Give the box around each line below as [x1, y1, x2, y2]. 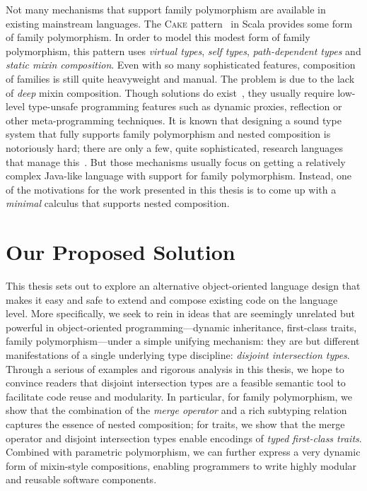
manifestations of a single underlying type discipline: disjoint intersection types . [6, 348, 350, 362]
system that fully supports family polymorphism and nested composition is [6, 126, 331, 141]
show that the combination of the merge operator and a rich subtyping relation [6, 403, 347, 418]
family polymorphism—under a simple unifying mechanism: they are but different [6, 333, 360, 348]
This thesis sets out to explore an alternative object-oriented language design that [6, 278, 361, 293]
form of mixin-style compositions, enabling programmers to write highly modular [6, 458, 357, 473]
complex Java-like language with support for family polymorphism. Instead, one [6, 168, 352, 183]
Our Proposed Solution [6, 237, 235, 266]
